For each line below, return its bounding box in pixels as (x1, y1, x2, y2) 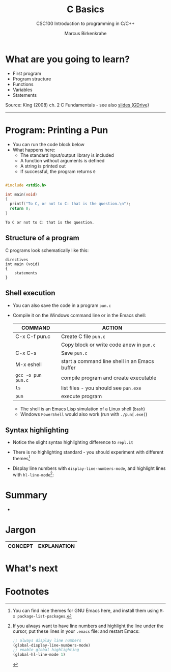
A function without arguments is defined (20, 157, 105, 163)
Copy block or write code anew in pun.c (61, 341, 156, 348)
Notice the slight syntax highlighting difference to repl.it (12, 439, 133, 445)
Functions (12, 81, 34, 87)
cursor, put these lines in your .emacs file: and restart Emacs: (12, 628, 140, 634)
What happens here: (12, 147, 55, 153)
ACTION (102, 324, 123, 331)
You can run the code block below (12, 141, 85, 147)
